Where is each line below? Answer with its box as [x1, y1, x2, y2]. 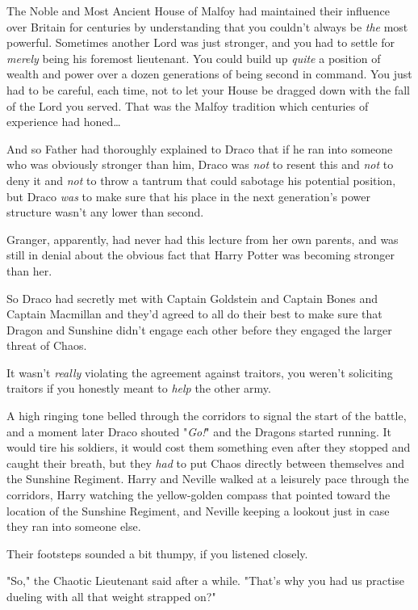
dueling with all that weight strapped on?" [6, 588, 216, 604]
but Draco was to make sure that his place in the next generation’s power [6, 187, 370, 204]
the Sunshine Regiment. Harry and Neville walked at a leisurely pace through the [6, 470, 409, 487]
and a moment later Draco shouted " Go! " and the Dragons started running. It [6, 423, 391, 440]
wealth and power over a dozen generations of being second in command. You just [6, 65, 412, 82]
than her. [6, 262, 52, 279]
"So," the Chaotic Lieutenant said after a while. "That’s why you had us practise [6, 572, 405, 589]
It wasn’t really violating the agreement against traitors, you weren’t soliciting [6, 364, 393, 381]
